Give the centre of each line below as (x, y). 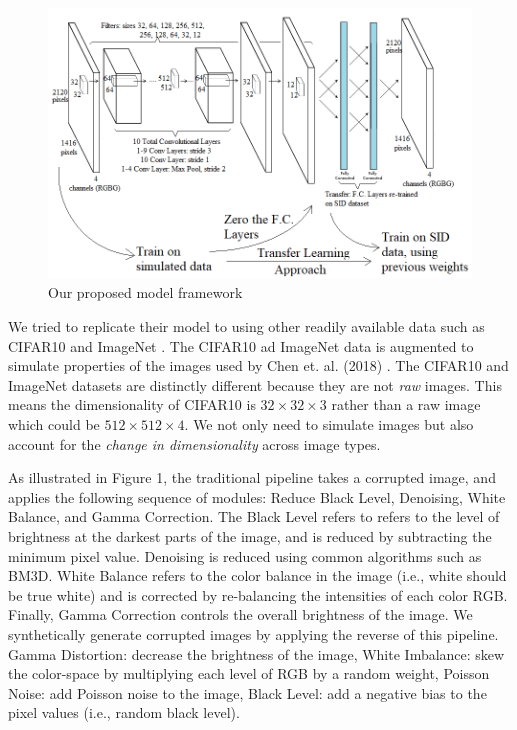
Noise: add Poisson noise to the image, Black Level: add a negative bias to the (247, 692)
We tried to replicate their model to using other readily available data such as (246, 326)
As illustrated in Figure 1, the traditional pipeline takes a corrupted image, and (252, 477)
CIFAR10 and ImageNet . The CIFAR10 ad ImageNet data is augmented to (241, 345)
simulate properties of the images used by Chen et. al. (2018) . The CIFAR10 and (258, 365)
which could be (54, 424)
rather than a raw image (406, 404)
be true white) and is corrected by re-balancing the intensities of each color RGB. (258, 594)
